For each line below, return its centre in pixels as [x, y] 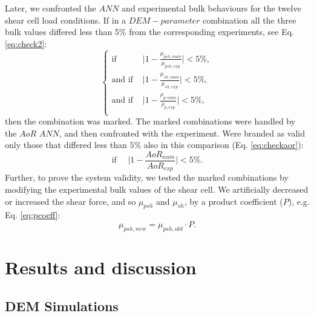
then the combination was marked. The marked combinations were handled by [150, 121]
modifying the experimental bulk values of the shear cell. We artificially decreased [157, 189]
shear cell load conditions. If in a [66, 20]
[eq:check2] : [26, 43]
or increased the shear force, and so [70, 201]
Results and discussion [101, 267]
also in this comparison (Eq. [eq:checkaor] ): [224, 145]
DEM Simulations [62, 305]
